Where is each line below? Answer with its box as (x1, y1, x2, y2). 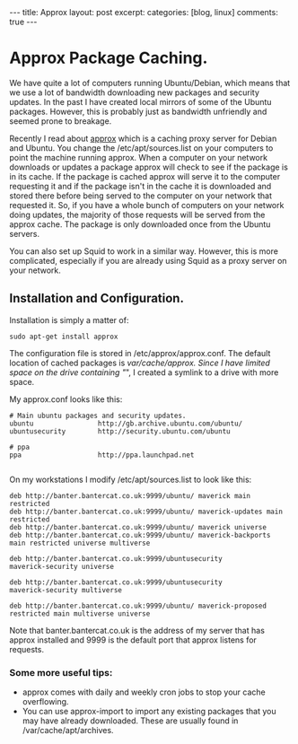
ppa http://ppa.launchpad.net (9, 451, 195, 460)
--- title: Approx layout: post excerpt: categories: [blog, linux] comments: (9, 7, 278, 17)
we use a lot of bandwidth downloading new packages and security (9, 87, 260, 98)
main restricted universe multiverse (9, 538, 151, 547)
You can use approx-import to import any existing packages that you (22, 706, 276, 717)
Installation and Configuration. (9, 291, 184, 306)
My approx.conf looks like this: (9, 393, 123, 405)
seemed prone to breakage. (9, 115, 112, 127)
